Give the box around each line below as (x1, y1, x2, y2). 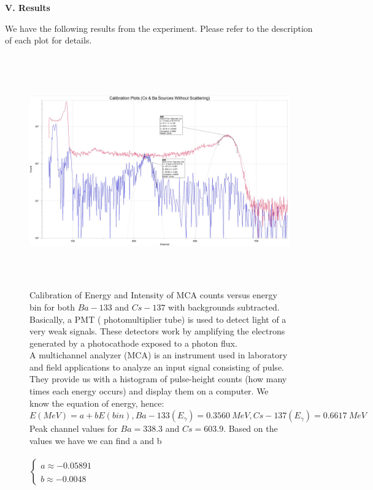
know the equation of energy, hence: (29, 396, 164, 409)
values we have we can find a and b (29, 434, 162, 447)
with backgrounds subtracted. (168, 300, 280, 313)
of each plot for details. (5, 34, 92, 47)
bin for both (29, 300, 75, 313)
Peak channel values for (29, 422, 118, 435)
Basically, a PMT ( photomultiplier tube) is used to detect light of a (29, 312, 286, 325)
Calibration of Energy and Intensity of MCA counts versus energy (29, 288, 277, 301)
